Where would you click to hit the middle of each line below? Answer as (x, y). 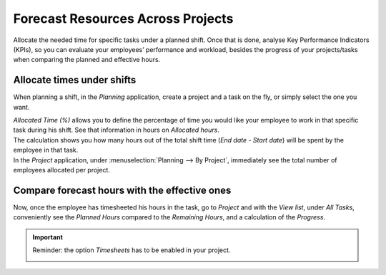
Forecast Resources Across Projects (123, 19)
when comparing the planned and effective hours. (87, 60)
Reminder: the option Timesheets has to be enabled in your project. (132, 250)
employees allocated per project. (62, 170)
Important (48, 237)
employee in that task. (46, 150)
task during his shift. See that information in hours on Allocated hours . (116, 130)
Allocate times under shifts (75, 80)
